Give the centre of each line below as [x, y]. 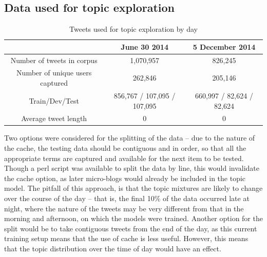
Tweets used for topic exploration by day [133, 29]
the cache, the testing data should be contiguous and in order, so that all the [125, 148]
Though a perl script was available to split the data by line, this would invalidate [132, 168]
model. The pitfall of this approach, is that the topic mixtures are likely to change [133, 188]
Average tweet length [54, 118]
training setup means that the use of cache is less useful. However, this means [126, 238]
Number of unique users [54, 73]
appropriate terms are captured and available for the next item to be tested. [124, 158]
